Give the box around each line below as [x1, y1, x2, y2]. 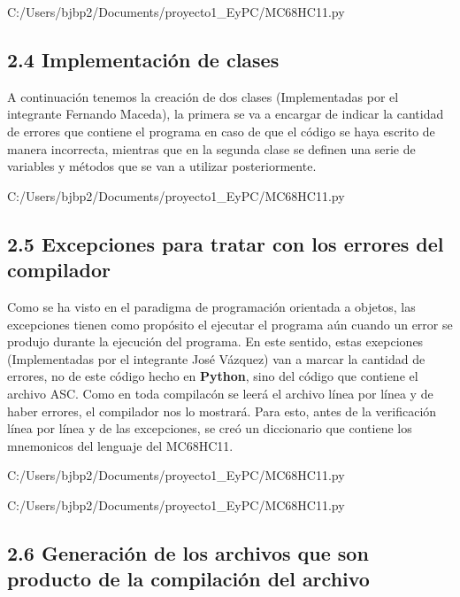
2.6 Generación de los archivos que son [7, 539, 369, 566]
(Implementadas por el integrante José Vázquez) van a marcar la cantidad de [7, 349, 425, 368]
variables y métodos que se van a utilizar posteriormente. [7, 157, 317, 175]
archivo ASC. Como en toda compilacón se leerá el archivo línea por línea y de [7, 384, 433, 402]
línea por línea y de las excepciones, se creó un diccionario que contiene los [7, 419, 412, 438]
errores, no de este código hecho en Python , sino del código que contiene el [7, 367, 418, 385]
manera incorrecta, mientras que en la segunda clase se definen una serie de [7, 139, 416, 158]
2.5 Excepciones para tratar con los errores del [7, 229, 444, 257]
